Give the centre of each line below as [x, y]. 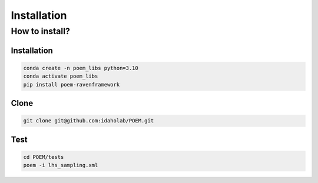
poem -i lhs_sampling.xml [61, 165]
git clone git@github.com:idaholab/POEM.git [89, 121]
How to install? [41, 31]
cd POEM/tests [44, 157]
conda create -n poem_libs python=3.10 [81, 68]
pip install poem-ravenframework [72, 84]
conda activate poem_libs [61, 76]
